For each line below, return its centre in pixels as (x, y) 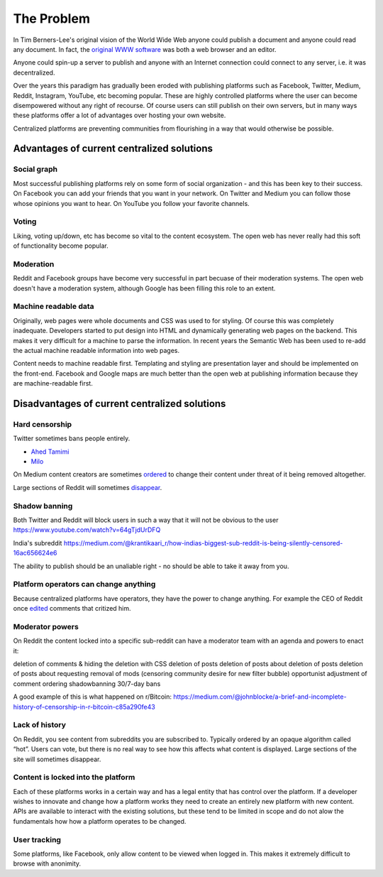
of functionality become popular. (61, 246)
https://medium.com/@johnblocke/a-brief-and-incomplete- (260, 697)
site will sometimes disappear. (57, 759)
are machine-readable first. (53, 383)
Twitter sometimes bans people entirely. (72, 438)
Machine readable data (54, 307)
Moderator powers (46, 626)
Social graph (35, 169)
